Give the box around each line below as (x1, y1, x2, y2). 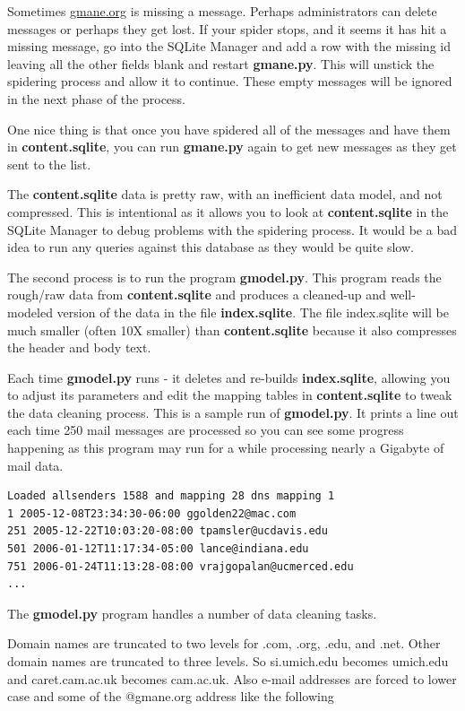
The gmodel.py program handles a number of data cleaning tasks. (7, 603, 377, 622)
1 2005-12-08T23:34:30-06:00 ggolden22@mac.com (7, 507, 297, 520)
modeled (7, 302, 53, 321)
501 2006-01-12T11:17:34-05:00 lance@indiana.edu (7, 542, 309, 556)
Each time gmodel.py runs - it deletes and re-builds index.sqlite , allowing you (7, 368, 451, 386)
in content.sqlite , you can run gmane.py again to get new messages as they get (7, 137, 457, 156)
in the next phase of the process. (7, 89, 185, 108)
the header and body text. (7, 338, 151, 357)
